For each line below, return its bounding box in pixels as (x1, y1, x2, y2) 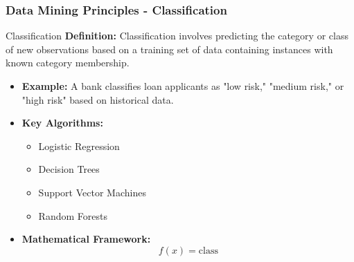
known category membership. (6, 55, 130, 70)
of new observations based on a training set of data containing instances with (6, 41, 333, 56)
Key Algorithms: (21, 115, 103, 130)
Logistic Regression (38, 138, 120, 153)
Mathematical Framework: (21, 232, 151, 246)
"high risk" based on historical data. (21, 92, 174, 106)
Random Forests (38, 208, 107, 223)
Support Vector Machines (38, 185, 146, 199)
